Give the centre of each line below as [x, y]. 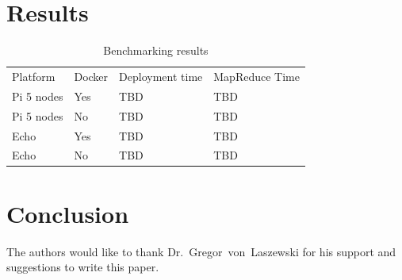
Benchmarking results [156, 50]
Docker [91, 76]
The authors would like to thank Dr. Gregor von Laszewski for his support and [201, 251]
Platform [34, 76]
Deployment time [161, 76]
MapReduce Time [257, 76]
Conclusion [68, 213]
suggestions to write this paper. [83, 267]
